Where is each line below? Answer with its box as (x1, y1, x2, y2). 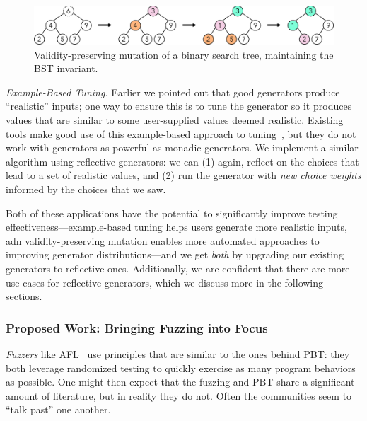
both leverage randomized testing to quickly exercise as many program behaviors (6, 360, 356, 375)
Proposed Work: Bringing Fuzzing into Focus (6, 318, 268, 336)
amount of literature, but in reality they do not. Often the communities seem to (6, 388, 352, 403)
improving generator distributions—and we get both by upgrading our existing (6, 247, 344, 262)
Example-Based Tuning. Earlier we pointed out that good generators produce (6, 84, 340, 99)
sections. (6, 289, 42, 304)
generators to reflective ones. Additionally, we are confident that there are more (6, 260, 350, 275)
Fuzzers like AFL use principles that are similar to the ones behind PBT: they (6, 346, 350, 361)
